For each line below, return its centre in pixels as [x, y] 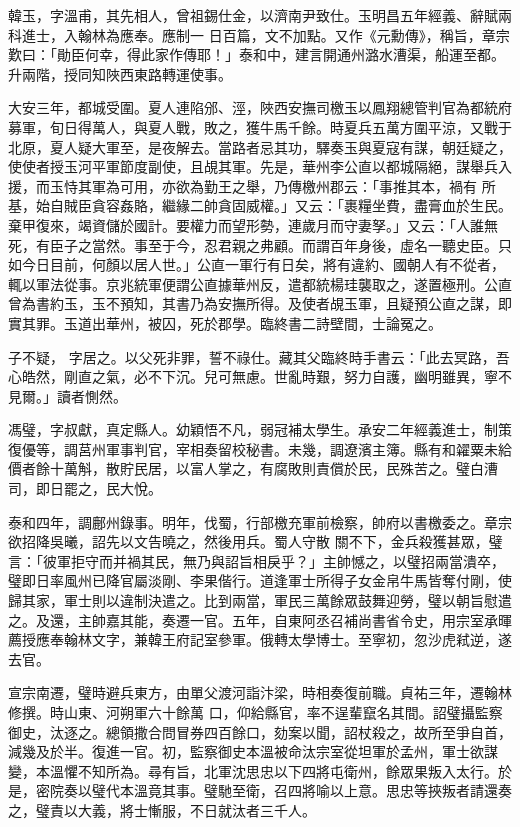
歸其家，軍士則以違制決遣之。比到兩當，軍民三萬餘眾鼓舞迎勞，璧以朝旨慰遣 [260, 600]
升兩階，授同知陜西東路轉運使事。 [120, 73]
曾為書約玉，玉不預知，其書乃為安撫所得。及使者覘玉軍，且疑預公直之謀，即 [260, 303]
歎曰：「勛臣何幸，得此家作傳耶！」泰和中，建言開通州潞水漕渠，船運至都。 [256, 54]
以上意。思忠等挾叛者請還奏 [420, 790]
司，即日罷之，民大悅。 [85, 488]
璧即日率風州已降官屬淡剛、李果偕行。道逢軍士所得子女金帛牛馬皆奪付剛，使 [260, 580]
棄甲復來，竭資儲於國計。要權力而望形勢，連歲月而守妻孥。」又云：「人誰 [246, 224]
